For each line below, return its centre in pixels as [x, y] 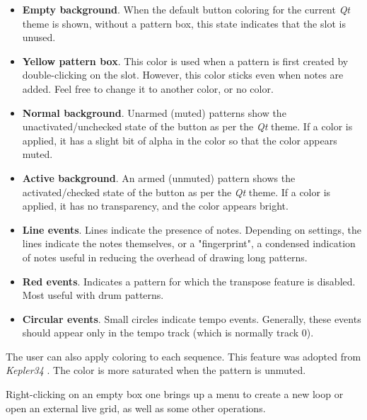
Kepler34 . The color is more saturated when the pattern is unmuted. [156, 370]
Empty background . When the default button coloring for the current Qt [186, 9]
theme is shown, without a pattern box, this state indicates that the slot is [184, 23]
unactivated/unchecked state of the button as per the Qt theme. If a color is [187, 126]
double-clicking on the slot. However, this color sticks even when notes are [183, 75]
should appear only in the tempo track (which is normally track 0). [168, 333]
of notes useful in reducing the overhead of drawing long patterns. [165, 257]
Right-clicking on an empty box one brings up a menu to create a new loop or [175, 394]
